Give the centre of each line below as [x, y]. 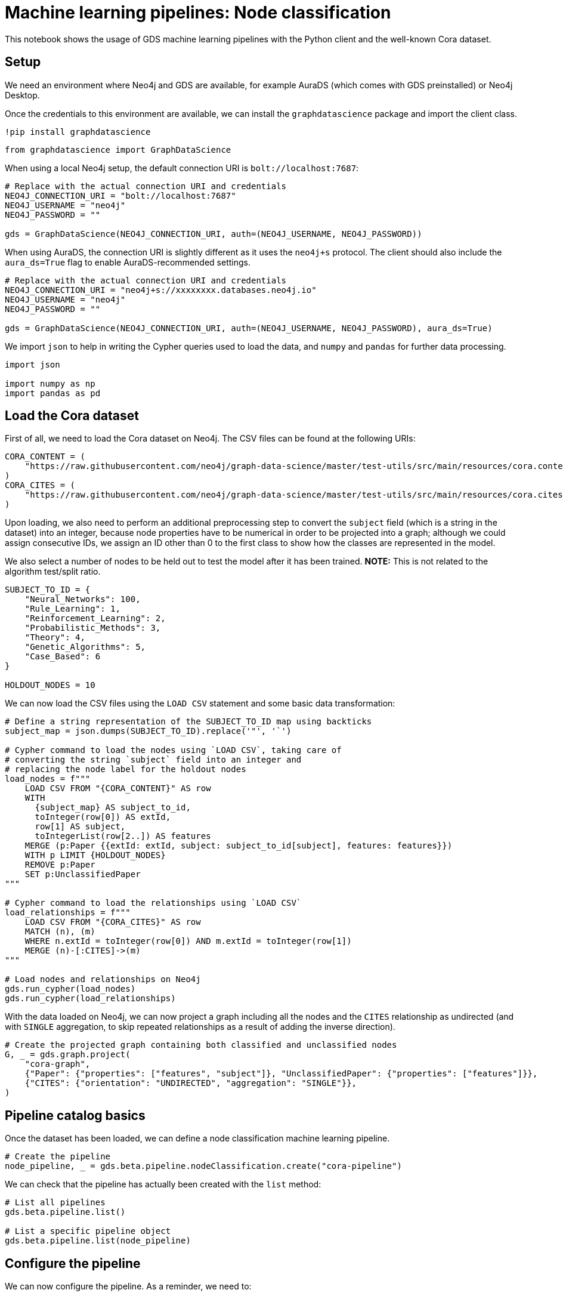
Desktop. [22, 95]
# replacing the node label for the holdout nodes [126, 769]
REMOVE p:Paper [60, 865]
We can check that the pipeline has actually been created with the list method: [163, 1184]
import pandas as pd [53, 393]
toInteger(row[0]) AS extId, [103, 817]
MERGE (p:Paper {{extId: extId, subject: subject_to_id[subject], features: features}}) [239, 846]
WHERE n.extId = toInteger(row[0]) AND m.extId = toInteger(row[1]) [188, 941]
